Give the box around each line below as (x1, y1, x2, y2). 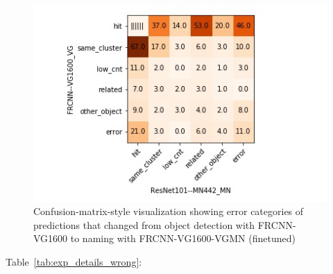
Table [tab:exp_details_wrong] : (6, 255, 142, 269)
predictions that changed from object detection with (33, 217, 255, 232)
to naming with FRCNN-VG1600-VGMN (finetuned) (70, 231, 296, 246)
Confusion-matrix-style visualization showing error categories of (33, 204, 304, 219)
